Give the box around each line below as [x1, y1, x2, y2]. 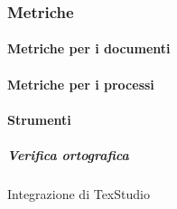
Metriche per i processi [7, 74, 154, 93]
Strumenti [7, 109, 71, 128]
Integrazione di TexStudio [7, 184, 150, 203]
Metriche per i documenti [7, 39, 171, 58]
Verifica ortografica [7, 146, 129, 164]
